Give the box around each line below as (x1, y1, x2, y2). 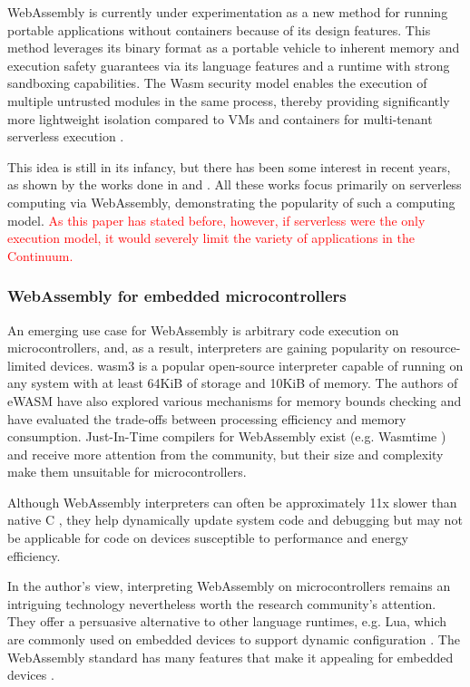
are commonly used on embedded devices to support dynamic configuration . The (7, 630, 460, 649)
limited (7, 355, 46, 374)
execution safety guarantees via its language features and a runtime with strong (7, 55, 450, 74)
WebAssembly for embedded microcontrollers (7, 285, 347, 307)
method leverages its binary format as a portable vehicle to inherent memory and (7, 38, 460, 57)
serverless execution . (7, 127, 124, 146)
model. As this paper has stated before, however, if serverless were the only (7, 210, 426, 229)
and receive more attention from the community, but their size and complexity (7, 444, 444, 463)
